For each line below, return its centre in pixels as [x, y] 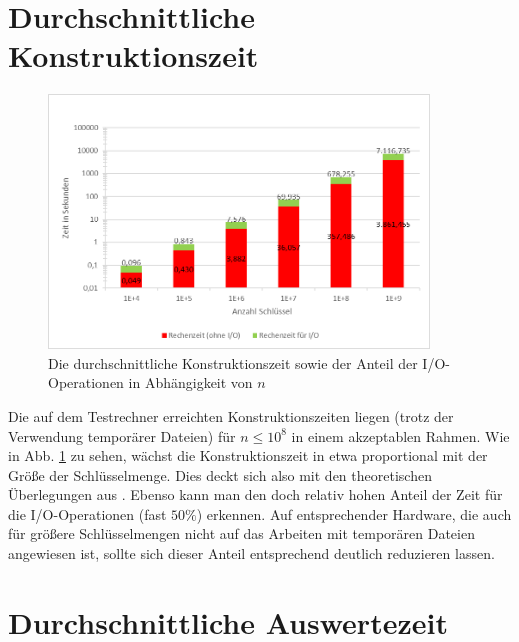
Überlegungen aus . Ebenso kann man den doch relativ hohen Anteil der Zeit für [255, 494]
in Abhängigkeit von [190, 382]
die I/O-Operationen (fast [87, 513]
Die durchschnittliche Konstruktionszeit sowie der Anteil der [233, 362]
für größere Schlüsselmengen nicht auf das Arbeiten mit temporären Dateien [241, 533]
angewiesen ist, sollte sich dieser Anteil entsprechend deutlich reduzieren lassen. [251, 553]
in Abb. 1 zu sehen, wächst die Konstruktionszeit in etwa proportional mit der [248, 455]
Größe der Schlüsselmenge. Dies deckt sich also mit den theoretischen [220, 474]
